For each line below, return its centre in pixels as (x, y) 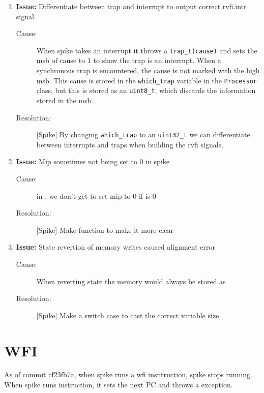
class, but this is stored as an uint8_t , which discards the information (146, 90)
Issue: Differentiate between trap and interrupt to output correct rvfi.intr (131, 6)
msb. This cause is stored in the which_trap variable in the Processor (146, 80)
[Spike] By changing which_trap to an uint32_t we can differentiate (143, 134)
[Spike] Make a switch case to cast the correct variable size (128, 315)
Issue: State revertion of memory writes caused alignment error (115, 247)
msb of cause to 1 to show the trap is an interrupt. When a (129, 60)
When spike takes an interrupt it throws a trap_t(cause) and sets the (147, 50)
